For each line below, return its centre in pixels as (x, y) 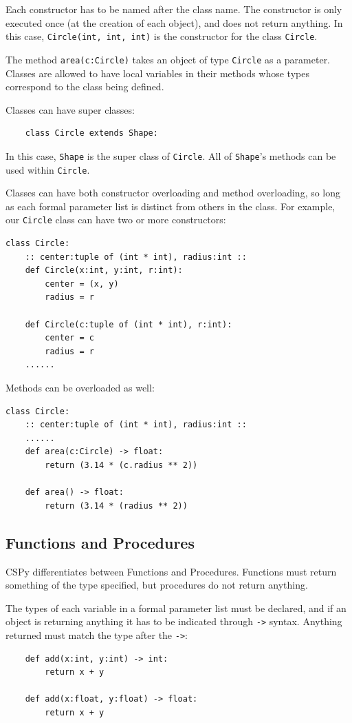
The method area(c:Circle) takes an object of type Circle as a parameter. (168, 59)
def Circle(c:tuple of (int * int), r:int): (129, 324)
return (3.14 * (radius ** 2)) (116, 506)
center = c (69, 338)
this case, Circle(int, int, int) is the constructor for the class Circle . (162, 36)
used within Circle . (48, 169)
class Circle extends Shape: (91, 133)
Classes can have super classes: (70, 109)
